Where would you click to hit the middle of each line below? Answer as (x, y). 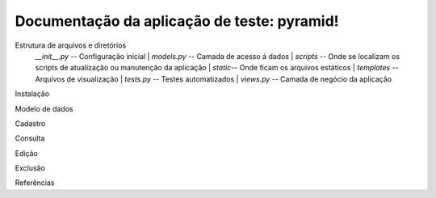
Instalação (32, 94)
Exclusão (30, 168)
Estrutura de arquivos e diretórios (71, 45)
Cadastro (30, 123)
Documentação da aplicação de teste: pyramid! (177, 21)
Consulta (30, 138)
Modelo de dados (44, 108)
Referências (35, 183)
